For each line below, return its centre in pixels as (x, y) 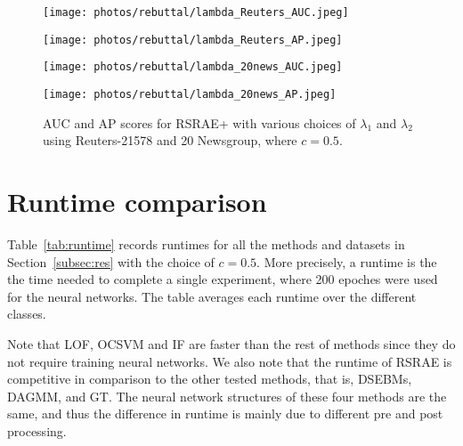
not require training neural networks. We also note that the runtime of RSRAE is (230, 361)
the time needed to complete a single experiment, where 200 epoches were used (223, 279)
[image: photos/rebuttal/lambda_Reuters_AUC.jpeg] (196, 12)
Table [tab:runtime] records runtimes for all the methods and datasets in (206, 243)
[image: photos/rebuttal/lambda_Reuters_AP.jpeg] (193, 40)
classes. (27, 314)
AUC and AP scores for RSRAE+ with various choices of (199, 122)
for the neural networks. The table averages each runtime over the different (212, 296)
